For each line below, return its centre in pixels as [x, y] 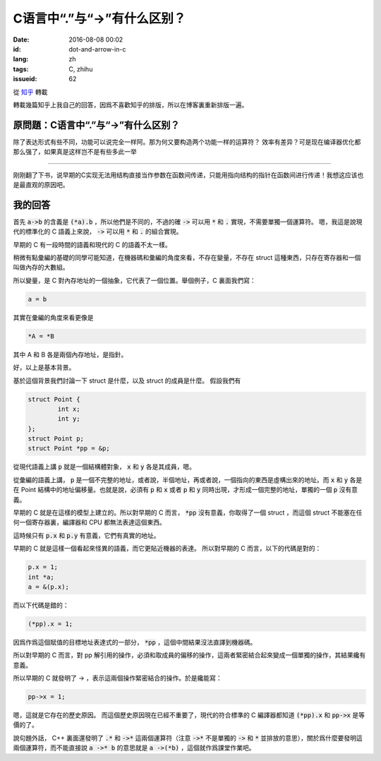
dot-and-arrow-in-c [97, 49]
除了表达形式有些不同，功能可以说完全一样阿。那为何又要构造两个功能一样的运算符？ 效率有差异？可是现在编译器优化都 [187, 142]
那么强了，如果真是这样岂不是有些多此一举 [75, 152]
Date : [21, 40]
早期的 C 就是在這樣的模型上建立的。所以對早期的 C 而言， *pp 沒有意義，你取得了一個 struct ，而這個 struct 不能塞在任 [188, 513]
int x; [69, 409]
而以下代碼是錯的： [41, 605]
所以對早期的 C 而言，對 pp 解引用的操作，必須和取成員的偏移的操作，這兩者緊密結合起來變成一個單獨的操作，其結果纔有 [189, 655]
